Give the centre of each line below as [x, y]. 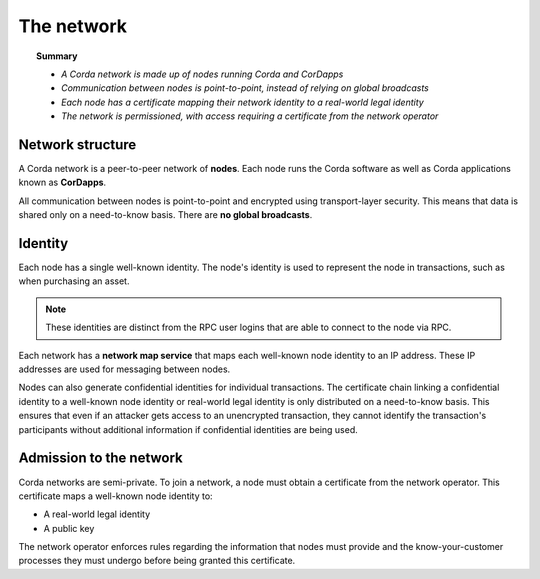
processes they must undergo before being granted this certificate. [157, 561]
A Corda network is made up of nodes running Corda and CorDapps [202, 74]
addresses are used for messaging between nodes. [124, 369]
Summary [57, 56]
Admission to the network [101, 458]
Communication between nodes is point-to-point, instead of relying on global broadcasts [245, 88]
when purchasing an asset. [74, 281]
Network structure [77, 144]
